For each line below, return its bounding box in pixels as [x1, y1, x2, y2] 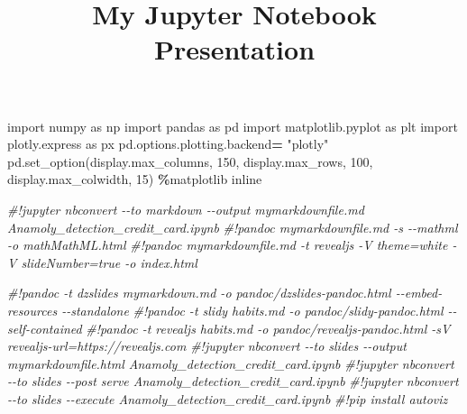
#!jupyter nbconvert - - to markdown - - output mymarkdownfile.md [7, 199, 364, 218]
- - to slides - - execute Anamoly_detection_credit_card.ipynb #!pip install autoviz [7, 389, 448, 408]
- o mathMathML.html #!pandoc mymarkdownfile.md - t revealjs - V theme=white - [7, 235, 457, 254]
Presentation [153, 31, 316, 68]
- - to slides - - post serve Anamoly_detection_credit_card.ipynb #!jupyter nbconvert [7, 372, 459, 391]
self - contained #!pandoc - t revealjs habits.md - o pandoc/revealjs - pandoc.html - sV [7, 318, 451, 337]
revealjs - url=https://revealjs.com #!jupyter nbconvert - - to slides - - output [7, 336, 407, 355]
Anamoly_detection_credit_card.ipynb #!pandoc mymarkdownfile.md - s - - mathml [7, 217, 458, 236]
